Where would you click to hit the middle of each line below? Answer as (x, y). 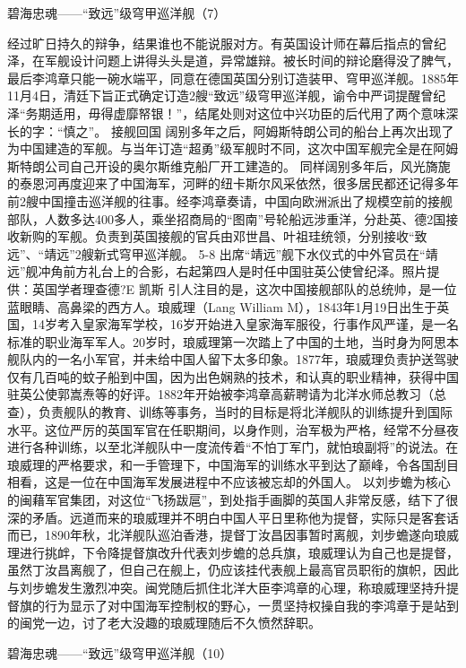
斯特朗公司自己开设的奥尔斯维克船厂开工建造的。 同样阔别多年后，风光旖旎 (229, 165)
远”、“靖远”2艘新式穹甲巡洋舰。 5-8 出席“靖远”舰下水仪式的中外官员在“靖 (223, 253)
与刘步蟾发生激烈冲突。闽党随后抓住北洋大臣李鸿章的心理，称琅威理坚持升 (227, 587)
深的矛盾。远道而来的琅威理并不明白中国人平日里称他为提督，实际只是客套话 (233, 517)
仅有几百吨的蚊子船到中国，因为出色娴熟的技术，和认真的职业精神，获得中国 (233, 376)
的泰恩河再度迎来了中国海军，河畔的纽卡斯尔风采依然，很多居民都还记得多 (227, 183)
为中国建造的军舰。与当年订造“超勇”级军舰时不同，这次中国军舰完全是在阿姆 (233, 148)
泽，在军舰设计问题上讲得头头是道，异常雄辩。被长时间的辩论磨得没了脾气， (233, 61)
